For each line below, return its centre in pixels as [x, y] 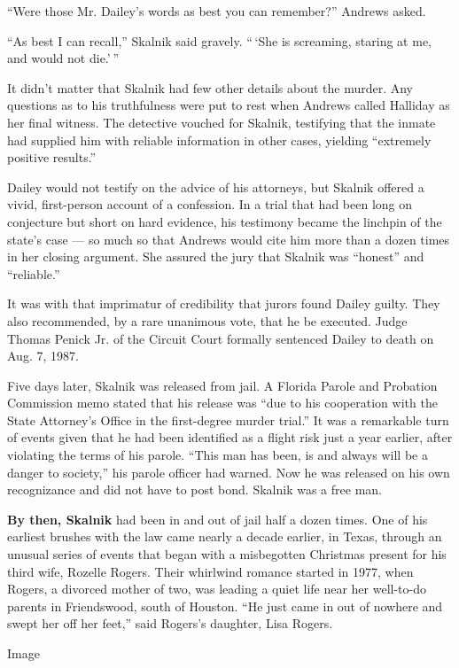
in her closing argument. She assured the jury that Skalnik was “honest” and [216, 256]
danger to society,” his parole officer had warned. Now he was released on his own [229, 472]
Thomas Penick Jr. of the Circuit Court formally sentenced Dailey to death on [221, 338]
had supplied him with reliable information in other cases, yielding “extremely [219, 140]
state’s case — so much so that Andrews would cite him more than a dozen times [229, 239]
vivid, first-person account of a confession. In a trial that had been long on [210, 204]
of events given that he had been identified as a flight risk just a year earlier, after [230, 437]
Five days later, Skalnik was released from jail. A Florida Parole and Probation [222, 385]
